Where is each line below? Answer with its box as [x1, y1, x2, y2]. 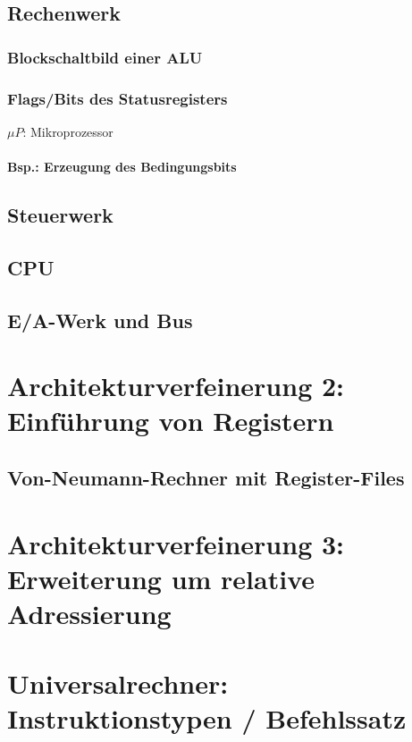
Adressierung [7, 594, 172, 631]
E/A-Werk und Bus [7, 306, 193, 333]
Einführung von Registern [7, 402, 334, 439]
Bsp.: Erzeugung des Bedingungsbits [7, 157, 237, 176]
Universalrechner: [7, 665, 229, 702]
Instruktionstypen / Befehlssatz [7, 700, 407, 737]
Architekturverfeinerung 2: [7, 367, 344, 404]
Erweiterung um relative [7, 560, 315, 596]
